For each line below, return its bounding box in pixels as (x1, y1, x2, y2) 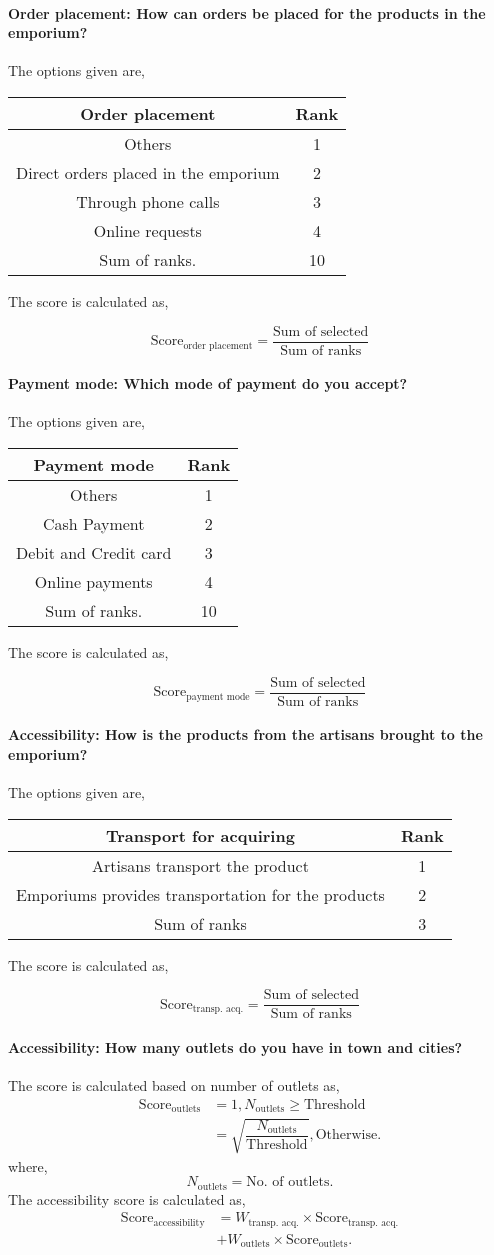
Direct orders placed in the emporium (16, 160, 280, 184)
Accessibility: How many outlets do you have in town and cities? (8, 1036, 463, 1057)
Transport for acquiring (106, 823, 295, 847)
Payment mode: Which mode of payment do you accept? (8, 373, 408, 394)
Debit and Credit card (16, 541, 172, 565)
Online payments (34, 570, 153, 594)
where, (8, 1155, 48, 1176)
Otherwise (315, 1128, 378, 1143)
